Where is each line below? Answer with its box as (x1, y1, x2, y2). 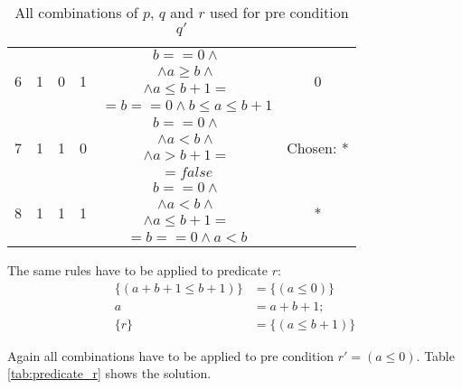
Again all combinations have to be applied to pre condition (7, 346, 335, 365)
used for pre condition (209, 2, 349, 23)
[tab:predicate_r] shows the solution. (7, 364, 212, 383)
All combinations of (14, 2, 138, 23)
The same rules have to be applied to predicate (7, 261, 268, 279)
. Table (416, 346, 455, 365)
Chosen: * (287, 136, 349, 158)
